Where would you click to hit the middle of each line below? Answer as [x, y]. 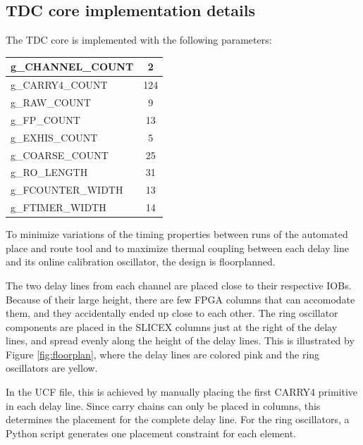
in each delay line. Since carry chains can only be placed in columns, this [163, 405]
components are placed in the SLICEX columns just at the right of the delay [172, 326]
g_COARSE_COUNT [60, 155]
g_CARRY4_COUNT [59, 85]
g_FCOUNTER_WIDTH [67, 190]
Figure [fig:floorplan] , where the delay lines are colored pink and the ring [163, 354]
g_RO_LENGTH [49, 172]
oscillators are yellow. [52, 368]
